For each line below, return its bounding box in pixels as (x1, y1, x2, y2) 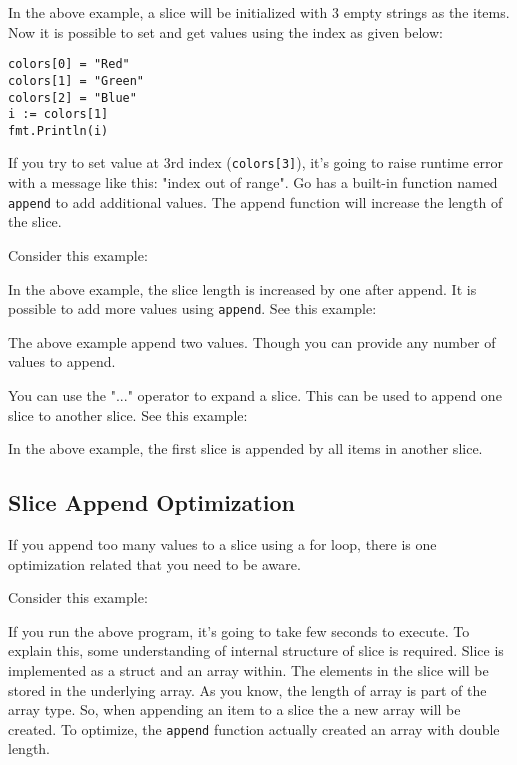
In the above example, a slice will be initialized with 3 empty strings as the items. (8, 2, 510, 22)
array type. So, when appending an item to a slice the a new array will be (8, 699, 461, 720)
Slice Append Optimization (8, 487, 295, 518)
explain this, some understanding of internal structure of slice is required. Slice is (8, 640, 504, 661)
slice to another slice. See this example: (8, 404, 248, 425)
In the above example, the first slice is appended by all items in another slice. (8, 438, 483, 459)
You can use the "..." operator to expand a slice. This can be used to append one (8, 385, 502, 405)
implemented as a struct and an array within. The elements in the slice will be (8, 659, 489, 680)
